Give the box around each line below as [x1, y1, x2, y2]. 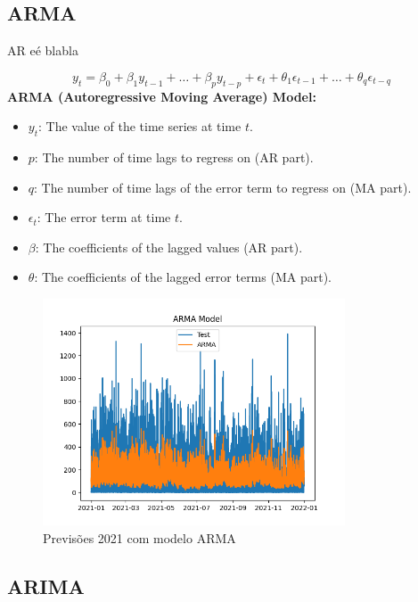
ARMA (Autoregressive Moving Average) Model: [7, 87, 316, 105]
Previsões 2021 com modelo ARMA [43, 528, 236, 547]
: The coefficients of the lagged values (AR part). [35, 237, 303, 256]
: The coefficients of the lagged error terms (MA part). [34, 268, 332, 286]
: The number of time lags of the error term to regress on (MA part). [34, 177, 412, 196]
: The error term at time [37, 208, 171, 227]
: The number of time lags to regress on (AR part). [34, 147, 314, 166]
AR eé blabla [7, 41, 78, 60]
